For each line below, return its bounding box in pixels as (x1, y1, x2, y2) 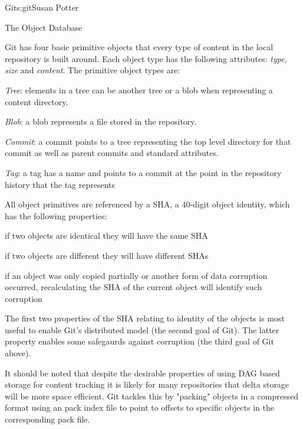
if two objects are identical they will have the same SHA (5, 229, 208, 242)
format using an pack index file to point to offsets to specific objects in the (5, 401, 274, 414)
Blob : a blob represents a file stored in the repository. (5, 115, 197, 128)
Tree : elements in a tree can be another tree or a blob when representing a (5, 83, 273, 96)
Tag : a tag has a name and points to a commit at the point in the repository (5, 166, 282, 178)
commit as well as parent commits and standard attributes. (5, 147, 219, 159)
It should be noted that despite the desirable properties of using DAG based (5, 366, 280, 379)
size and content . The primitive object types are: (5, 64, 180, 76)
